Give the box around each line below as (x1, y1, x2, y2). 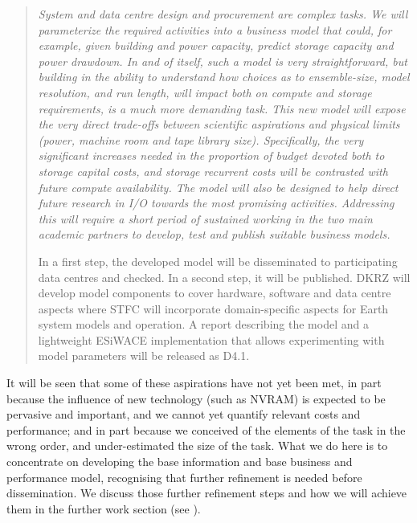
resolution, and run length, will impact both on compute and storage (38, 84, 372, 100)
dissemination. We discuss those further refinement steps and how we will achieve (6, 484, 407, 501)
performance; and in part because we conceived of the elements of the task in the (6, 421, 406, 438)
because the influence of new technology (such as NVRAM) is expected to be (6, 390, 386, 407)
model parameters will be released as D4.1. (38, 347, 250, 364)
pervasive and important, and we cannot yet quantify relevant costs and (6, 406, 361, 423)
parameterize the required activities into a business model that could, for (38, 21, 392, 38)
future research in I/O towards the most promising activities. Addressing (38, 194, 395, 211)
